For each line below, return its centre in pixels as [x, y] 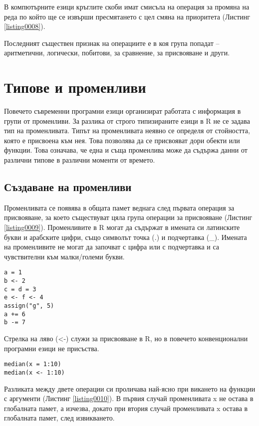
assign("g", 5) [29, 306]
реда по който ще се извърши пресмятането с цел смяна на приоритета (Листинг [127, 16]
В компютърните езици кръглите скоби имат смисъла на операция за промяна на [127, 6]
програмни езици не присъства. [52, 348]
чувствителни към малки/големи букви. [64, 256]
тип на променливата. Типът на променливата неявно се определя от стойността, [127, 130]
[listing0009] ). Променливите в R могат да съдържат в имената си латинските [122, 227]
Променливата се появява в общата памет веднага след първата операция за [119, 207]
